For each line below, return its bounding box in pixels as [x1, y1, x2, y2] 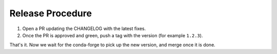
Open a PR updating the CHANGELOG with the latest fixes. [22, 25, 146, 32]
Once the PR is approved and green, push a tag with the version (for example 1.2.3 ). [22, 32, 203, 38]
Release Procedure [9, 8, 92, 19]
